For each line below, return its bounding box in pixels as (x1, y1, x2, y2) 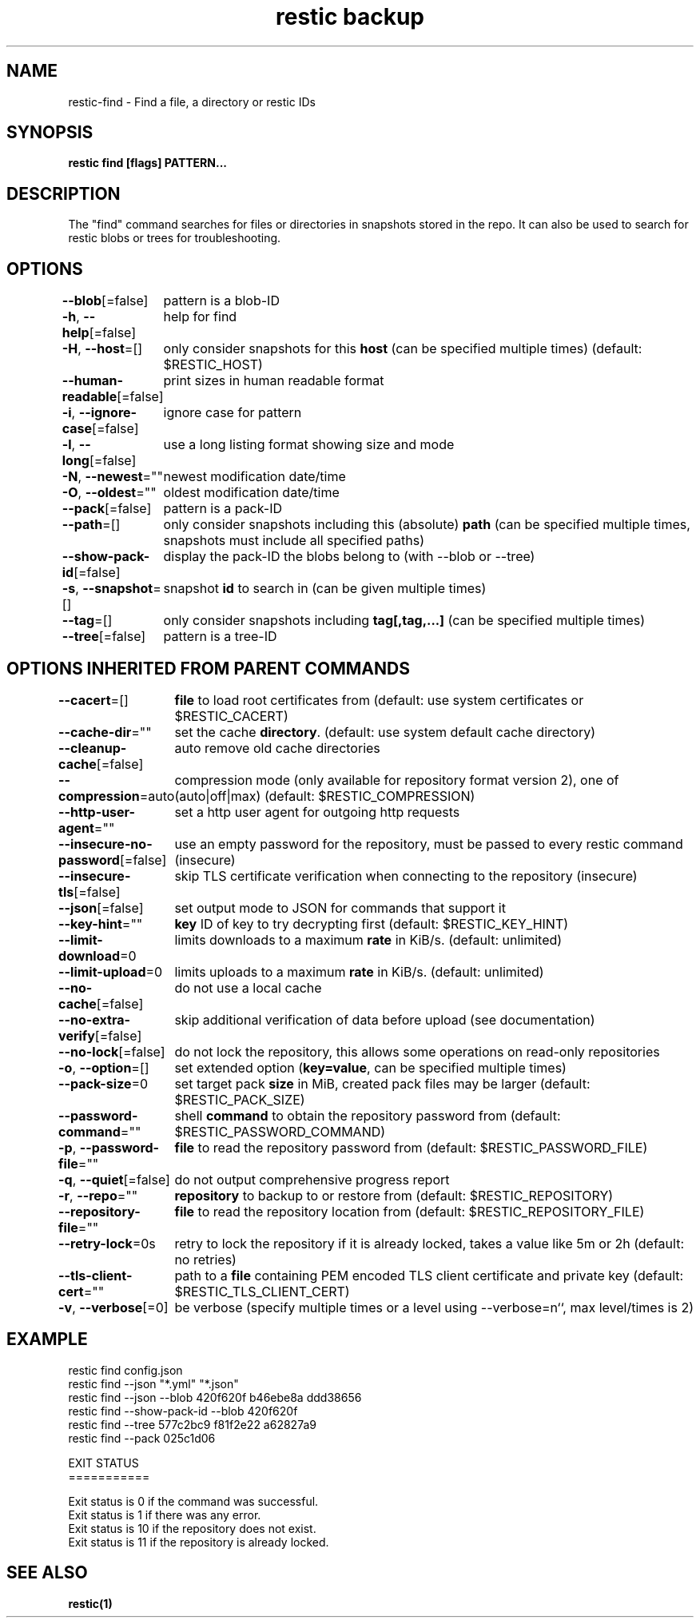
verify (58, 1027, 95, 1044)
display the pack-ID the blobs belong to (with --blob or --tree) (163, 548, 535, 565)
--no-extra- (58, 1011, 130, 1028)
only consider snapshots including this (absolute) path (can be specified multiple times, (163, 516, 690, 533)
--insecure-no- (58, 835, 153, 852)
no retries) (174, 1251, 237, 1268)
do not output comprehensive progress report (174, 1171, 450, 1188)
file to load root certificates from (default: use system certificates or (174, 691, 584, 708)
